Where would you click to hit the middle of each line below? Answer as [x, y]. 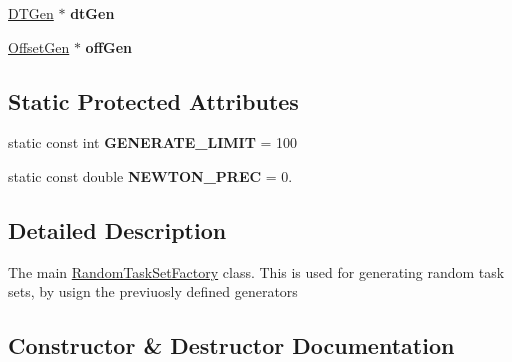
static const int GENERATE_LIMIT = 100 [153, 142]
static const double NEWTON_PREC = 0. [150, 175]
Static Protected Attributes [153, 100]
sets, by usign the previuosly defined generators [153, 291]
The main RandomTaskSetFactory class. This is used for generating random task [256, 271]
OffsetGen [39, 46]
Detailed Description [117, 229]
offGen [109, 46]
